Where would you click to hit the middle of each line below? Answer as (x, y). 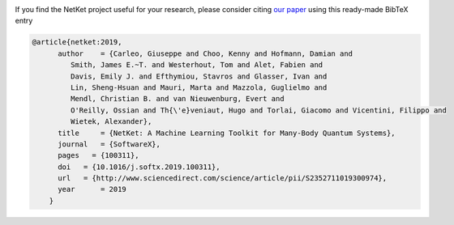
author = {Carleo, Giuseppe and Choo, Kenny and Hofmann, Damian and (205, 53)
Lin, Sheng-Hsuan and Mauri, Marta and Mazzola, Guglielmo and (199, 87)
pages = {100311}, (99, 155)
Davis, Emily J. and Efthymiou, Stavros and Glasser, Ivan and (199, 76)
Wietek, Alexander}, (111, 122)
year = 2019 (92, 189)
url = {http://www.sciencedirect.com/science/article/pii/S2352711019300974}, (223, 178)
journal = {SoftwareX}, (109, 144)
